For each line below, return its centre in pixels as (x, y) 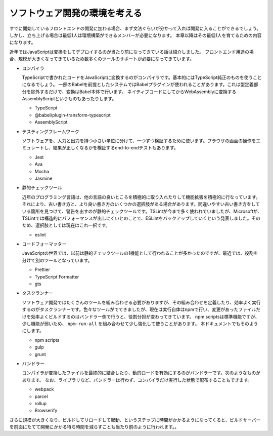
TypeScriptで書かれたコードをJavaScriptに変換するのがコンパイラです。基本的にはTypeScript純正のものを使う (138, 77)
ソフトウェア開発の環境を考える (76, 13)
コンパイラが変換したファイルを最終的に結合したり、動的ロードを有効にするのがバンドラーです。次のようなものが (141, 373)
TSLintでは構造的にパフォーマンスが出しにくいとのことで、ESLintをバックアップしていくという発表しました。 (137, 218)
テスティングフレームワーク (51, 131)
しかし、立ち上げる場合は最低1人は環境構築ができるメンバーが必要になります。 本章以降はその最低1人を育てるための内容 (135, 35)
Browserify (46, 411)
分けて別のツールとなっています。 (57, 260)
